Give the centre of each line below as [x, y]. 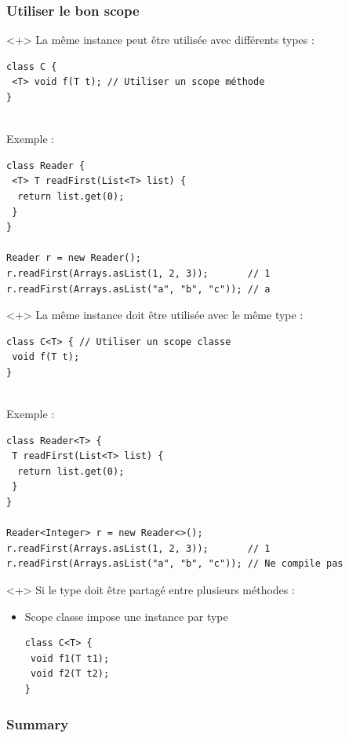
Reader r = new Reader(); [74, 258]
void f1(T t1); [70, 658]
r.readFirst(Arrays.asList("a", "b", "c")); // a [138, 289]
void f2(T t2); [70, 674]
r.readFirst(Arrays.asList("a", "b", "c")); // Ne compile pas [175, 564]
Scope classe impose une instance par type [126, 616]
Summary [38, 723]
